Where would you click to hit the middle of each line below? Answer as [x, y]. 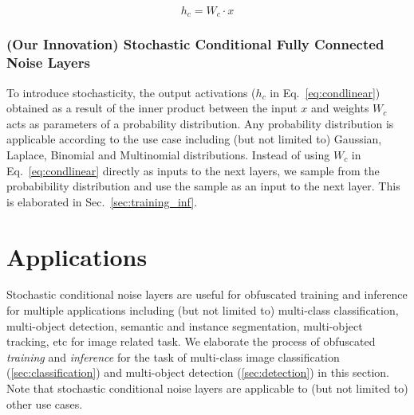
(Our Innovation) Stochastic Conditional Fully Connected [195, 44]
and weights [340, 108]
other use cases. [45, 403]
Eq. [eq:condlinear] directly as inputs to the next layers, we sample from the [193, 170]
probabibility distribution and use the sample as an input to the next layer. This [203, 186]
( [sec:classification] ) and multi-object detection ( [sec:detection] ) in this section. [198, 372]
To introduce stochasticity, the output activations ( [131, 92]
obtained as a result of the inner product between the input [152, 108]
